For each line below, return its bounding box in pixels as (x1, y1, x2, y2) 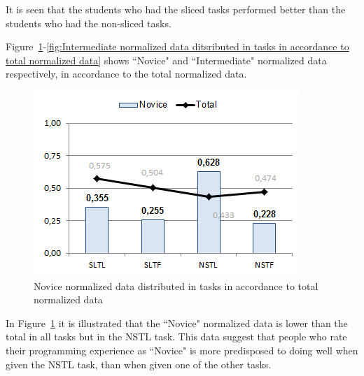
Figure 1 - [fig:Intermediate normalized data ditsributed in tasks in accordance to (6, 39, 349, 54)
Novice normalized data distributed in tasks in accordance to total (34, 278, 318, 293)
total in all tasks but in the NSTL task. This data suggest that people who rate (6, 329, 347, 344)
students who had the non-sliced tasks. (6, 15, 171, 30)
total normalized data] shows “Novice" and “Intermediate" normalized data (6, 52, 327, 67)
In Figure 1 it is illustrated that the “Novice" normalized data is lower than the (6, 315, 348, 330)
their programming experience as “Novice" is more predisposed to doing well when (6, 342, 358, 357)
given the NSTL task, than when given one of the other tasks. (6, 356, 272, 371)
